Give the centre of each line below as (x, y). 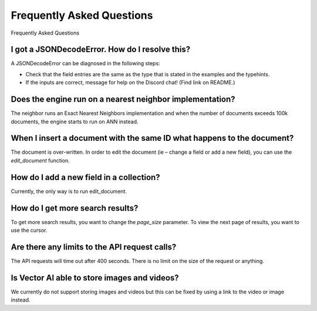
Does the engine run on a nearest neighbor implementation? (123, 99)
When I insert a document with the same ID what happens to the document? (152, 138)
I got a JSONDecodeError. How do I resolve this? (101, 50)
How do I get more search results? (75, 208)
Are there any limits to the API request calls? (94, 247)
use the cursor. (29, 230)
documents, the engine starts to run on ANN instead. (75, 121)
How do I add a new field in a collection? (86, 177)
